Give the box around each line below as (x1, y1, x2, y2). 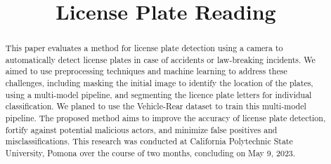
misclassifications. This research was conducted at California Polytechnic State (5, 135, 293, 147)
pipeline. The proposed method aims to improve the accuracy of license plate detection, (5, 112, 326, 124)
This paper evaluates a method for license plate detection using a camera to (5, 42, 283, 54)
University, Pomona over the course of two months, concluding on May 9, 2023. (5, 147, 296, 159)
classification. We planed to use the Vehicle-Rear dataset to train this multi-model (5, 100, 306, 112)
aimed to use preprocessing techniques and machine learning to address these (5, 65, 287, 77)
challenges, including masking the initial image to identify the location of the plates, (5, 77, 313, 89)
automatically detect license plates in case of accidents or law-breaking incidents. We (5, 53, 316, 65)
